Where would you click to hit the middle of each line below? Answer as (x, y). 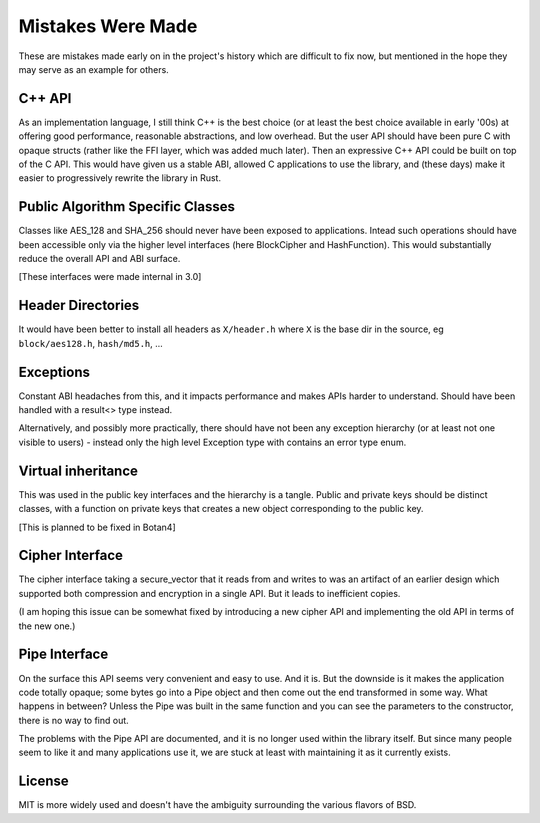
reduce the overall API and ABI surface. (99, 259)
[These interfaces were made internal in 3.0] (110, 277)
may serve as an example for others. (93, 69)
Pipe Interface (63, 654)
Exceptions (54, 371)
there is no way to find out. (73, 720)
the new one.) (47, 626)
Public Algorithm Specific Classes (126, 206)
